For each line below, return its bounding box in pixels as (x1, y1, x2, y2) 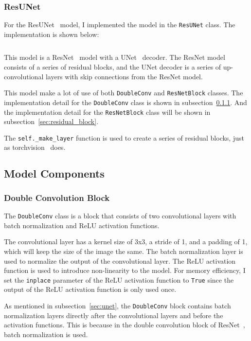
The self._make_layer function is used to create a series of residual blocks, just (4, 132, 244, 143)
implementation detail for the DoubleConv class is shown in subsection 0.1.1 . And (4, 97, 247, 107)
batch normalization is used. (4, 329, 88, 339)
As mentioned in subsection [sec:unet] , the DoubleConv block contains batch (4, 300, 231, 310)
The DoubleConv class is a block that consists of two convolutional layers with (4, 211, 236, 221)
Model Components (4, 166, 105, 181)
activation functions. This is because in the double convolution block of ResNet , (4, 320, 245, 330)
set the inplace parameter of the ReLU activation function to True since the (4, 274, 234, 285)
